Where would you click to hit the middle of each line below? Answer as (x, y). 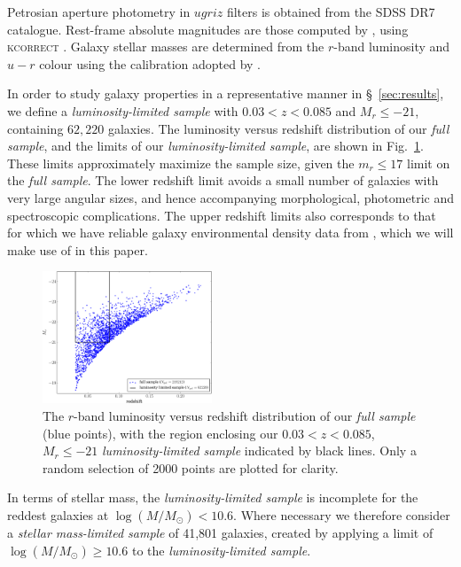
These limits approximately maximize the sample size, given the (181, 163)
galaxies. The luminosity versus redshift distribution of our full (278, 128)
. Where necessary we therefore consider (342, 514)
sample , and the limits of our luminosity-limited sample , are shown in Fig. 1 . (215, 146)
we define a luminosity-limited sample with (123, 110)
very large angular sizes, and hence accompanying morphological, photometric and (230, 197)
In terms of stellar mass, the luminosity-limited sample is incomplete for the (213, 497)
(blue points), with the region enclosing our (160, 433)
